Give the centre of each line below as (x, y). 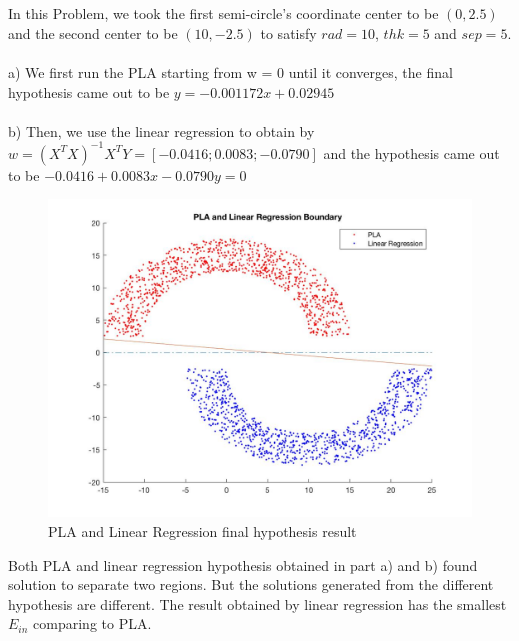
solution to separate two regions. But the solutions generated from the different (251, 584)
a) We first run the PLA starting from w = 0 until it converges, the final (230, 71)
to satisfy (288, 32)
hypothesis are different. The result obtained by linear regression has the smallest (257, 603)
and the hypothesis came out (411, 152)
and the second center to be (93, 32)
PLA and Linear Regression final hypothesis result (202, 531)
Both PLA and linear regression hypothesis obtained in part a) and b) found (243, 564)
